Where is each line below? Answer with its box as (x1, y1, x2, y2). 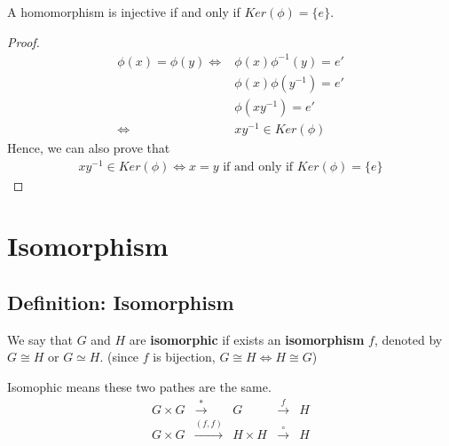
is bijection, (153, 347, 216, 366)
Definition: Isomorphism (7, 288, 234, 315)
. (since (99, 347, 139, 366)
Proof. (7, 32, 40, 51)
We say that (7, 330, 73, 348)
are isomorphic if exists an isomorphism (129, 330, 365, 348)
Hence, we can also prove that (7, 138, 170, 156)
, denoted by (374, 330, 443, 348)
